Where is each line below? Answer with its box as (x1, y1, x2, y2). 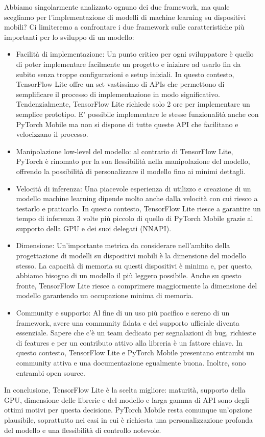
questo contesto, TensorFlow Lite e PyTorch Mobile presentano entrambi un (16, 347, 254, 358)
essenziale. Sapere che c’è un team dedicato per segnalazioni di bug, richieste (16, 327, 256, 338)
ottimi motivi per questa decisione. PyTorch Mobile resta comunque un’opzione (4, 404, 253, 415)
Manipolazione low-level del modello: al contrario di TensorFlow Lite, (16, 145, 233, 156)
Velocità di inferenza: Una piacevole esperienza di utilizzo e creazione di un (16, 183, 251, 193)
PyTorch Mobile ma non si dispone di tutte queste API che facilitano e (16, 118, 238, 129)
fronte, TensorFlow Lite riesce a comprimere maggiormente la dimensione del (16, 280, 257, 290)
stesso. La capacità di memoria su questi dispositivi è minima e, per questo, (16, 260, 253, 271)
